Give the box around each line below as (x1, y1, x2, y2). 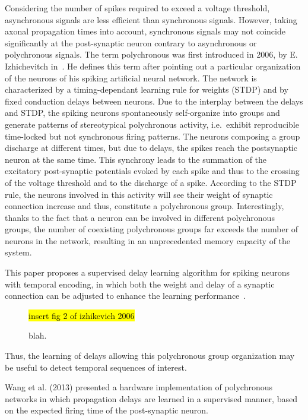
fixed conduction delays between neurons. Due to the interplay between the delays (5, 94, 303, 107)
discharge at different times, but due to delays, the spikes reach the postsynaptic (5, 141, 297, 154)
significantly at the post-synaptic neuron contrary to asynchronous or (5, 36, 257, 49)
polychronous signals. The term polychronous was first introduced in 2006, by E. (5, 48, 298, 61)
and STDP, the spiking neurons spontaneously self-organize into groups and (5, 106, 280, 119)
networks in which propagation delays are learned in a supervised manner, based (5, 392, 297, 405)
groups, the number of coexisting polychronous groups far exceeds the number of (5, 223, 299, 235)
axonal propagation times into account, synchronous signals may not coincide (5, 25, 285, 37)
